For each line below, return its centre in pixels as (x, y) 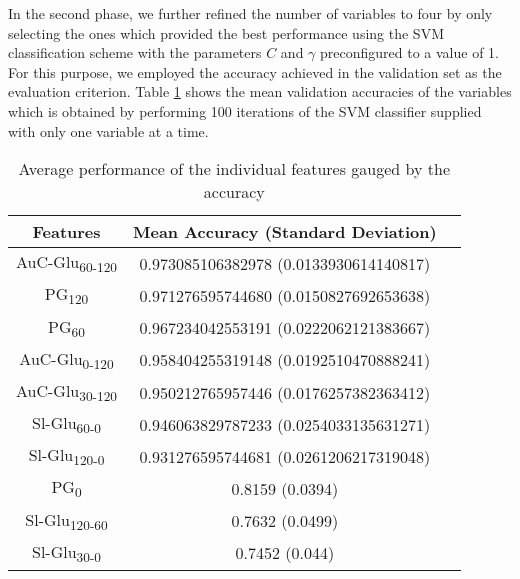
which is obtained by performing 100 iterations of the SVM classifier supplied (245, 110)
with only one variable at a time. (108, 130)
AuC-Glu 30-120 (66, 392)
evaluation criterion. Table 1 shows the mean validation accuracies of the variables (260, 91)
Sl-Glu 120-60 (66, 520)
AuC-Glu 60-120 (66, 263)
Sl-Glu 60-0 (66, 424)
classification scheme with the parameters (135, 52)
